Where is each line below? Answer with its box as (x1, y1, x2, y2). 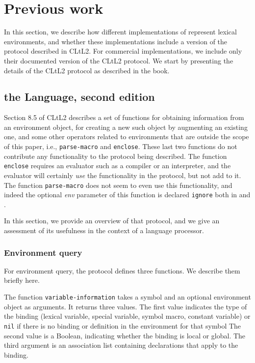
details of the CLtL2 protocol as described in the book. (4, 65, 170, 75)
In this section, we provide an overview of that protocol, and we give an (4, 215, 220, 226)
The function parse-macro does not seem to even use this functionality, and (4, 180, 232, 190)
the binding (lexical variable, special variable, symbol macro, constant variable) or (4, 311, 251, 321)
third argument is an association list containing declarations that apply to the (4, 340, 238, 350)
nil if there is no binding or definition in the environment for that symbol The (4, 320, 241, 331)
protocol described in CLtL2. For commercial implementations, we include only (4, 46, 242, 56)
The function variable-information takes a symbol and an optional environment (4, 292, 251, 302)
